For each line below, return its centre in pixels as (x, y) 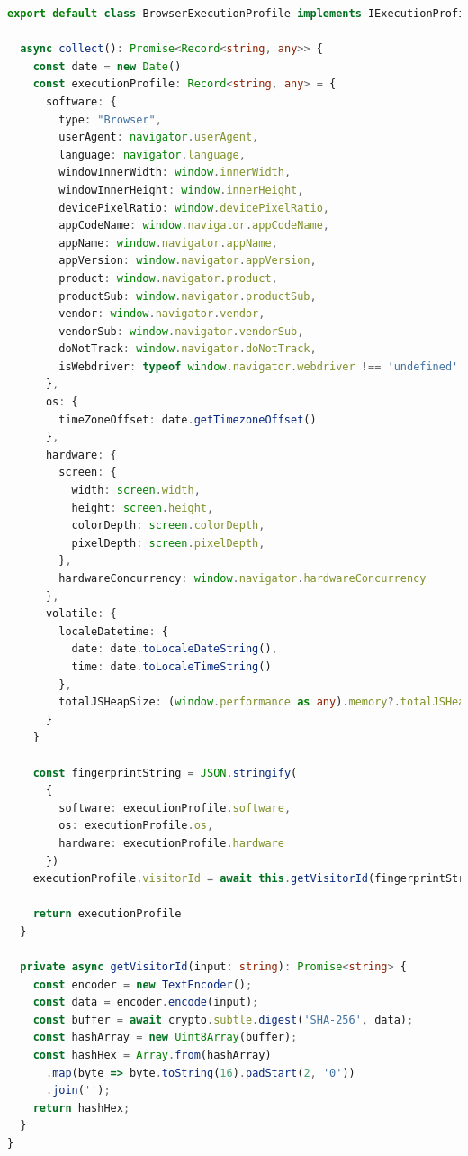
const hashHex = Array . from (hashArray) (152, 1056)
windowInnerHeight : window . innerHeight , (181, 190)
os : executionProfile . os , (136, 826)
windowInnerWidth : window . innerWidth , (175, 173)
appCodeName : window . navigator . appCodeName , (194, 226)
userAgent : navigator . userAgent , (159, 137)
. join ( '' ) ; (78, 1091)
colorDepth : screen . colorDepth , (168, 526)
